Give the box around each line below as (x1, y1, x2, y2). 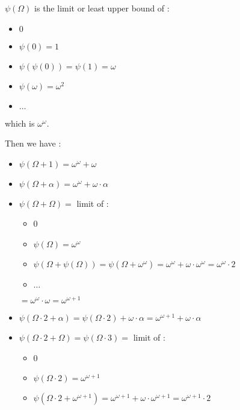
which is (5, 116, 35, 129)
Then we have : (5, 137, 61, 150)
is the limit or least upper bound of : (34, 2, 170, 14)
